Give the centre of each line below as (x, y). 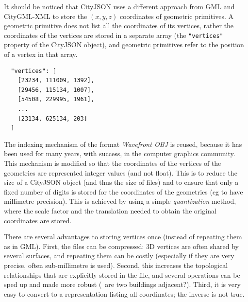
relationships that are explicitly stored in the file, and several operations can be (122, 275)
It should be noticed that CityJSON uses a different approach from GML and (119, 6)
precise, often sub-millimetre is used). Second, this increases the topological (116, 265)
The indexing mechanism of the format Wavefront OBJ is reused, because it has (123, 144)
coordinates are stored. (38, 220)
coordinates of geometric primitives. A (176, 16)
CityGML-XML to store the (46, 16)
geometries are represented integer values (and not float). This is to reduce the (121, 172)
